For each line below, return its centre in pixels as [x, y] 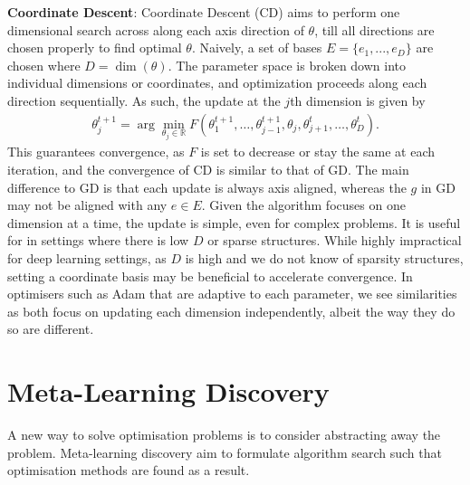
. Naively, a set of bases [257, 48]
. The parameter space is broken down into [287, 65]
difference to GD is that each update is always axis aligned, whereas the [207, 187]
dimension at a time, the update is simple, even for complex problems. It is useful [234, 222]
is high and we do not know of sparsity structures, [324, 258]
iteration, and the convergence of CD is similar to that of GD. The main [208, 170]
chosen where [44, 65]
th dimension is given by [358, 100]
